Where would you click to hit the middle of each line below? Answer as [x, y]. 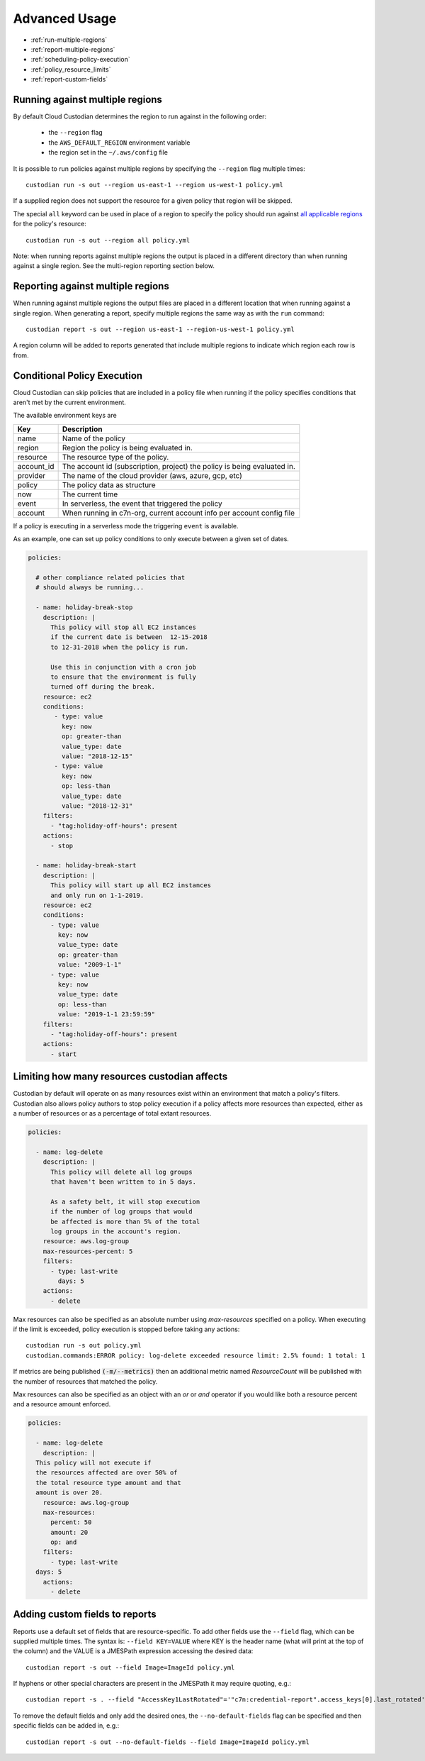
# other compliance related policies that [110, 578]
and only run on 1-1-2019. [97, 895]
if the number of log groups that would [121, 1212]
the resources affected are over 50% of [107, 1473]
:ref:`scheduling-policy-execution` [80, 60]
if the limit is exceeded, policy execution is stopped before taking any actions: [126, 1329]
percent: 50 [71, 1522]
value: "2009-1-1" [90, 965]
